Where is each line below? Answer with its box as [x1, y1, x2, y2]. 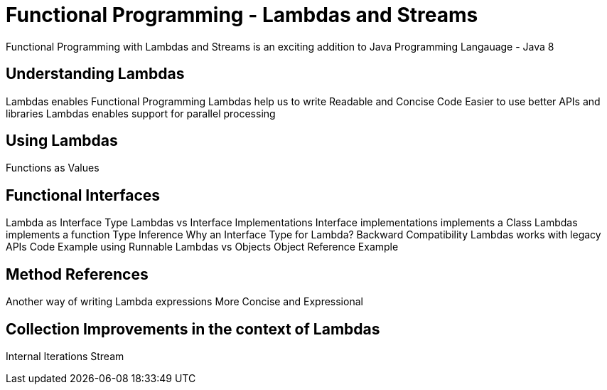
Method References [6, 265, 149, 283]
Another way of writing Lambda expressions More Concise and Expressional [6, 295, 363, 308]
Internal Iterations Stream [6, 349, 124, 362]
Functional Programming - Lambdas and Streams [6, 3, 478, 27]
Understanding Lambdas [6, 65, 185, 83]
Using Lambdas [6, 132, 118, 150]
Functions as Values [6, 162, 100, 174]
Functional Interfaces [6, 186, 161, 204]
